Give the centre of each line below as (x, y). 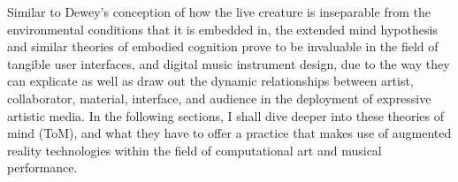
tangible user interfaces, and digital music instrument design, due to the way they (229, 63)
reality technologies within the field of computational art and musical (195, 150)
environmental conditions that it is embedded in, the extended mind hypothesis (222, 29)
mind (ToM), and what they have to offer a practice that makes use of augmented (229, 133)
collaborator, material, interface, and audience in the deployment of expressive (219, 98)
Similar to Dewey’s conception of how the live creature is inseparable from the (219, 11)
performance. (42, 167)
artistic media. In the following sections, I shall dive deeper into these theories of (226, 115)
